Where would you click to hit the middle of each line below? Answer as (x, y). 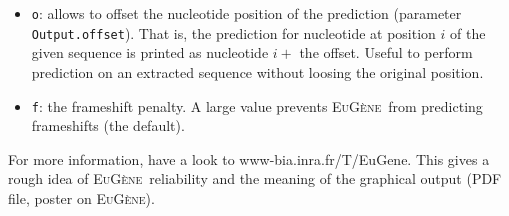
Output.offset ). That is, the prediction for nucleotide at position (233, 32)
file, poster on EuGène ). (81, 197)
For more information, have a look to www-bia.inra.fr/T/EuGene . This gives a (249, 158)
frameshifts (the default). (108, 125)
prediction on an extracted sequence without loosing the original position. (257, 71)
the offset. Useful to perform (386, 52)
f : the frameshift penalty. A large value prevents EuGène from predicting (257, 105)
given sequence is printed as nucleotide (150, 52)
